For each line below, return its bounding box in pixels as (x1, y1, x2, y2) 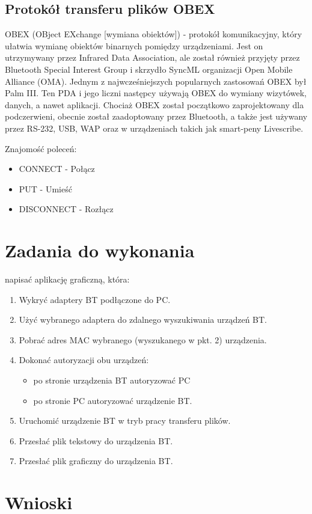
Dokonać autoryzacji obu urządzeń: (19, 353, 149, 366)
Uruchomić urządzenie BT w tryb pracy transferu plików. (19, 414, 231, 427)
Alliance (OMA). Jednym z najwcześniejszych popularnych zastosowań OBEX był (5, 75, 307, 87)
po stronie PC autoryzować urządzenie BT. (33, 394, 192, 406)
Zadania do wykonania (5, 238, 195, 263)
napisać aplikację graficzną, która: (5, 273, 130, 286)
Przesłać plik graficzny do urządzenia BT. (19, 454, 173, 467)
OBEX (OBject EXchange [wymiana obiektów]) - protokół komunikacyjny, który (5, 28, 302, 40)
